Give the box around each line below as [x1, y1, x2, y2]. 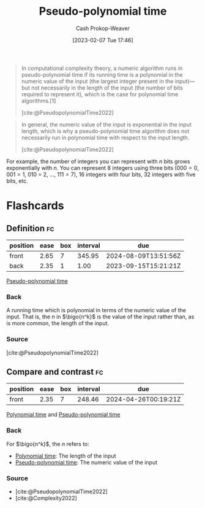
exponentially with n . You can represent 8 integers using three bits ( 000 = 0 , [6, 164, 199, 171]
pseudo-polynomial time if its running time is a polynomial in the [21, 71, 183, 78]
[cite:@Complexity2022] [15, 494, 78, 501]
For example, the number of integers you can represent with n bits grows [6, 158, 190, 165]
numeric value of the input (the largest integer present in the [21, 77, 174, 85]
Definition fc [6, 223, 54, 234]
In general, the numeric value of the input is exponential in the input [21, 121, 192, 128]
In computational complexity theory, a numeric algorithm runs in [21, 64, 183, 72]
